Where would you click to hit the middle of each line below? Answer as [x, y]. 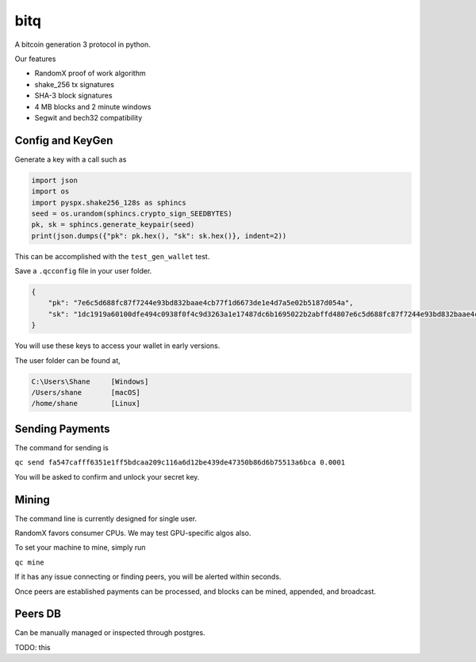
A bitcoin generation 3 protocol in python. [83, 44]
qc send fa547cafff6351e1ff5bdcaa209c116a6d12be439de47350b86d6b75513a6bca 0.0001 [180, 463]
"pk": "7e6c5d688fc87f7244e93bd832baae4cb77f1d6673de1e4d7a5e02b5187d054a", [201, 303]
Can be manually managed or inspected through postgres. [110, 633]
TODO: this [33, 647]
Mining [33, 499]
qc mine [30, 562]
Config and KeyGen [64, 140]
